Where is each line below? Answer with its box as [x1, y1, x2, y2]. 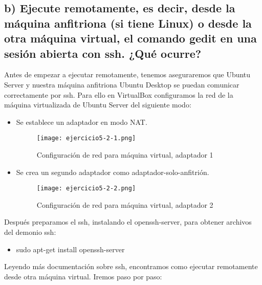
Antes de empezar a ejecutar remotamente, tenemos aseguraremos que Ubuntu [4, 69, 251, 80]
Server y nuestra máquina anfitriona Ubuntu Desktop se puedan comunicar [4, 79, 239, 90]
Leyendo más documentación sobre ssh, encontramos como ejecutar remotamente [4, 261, 258, 272]
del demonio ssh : [4, 227, 56, 237]
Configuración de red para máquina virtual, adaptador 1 [36, 149, 213, 160]
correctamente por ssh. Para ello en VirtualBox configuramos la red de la [4, 89, 233, 100]
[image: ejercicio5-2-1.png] [36, 135, 136, 142]
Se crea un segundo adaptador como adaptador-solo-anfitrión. [16, 166, 209, 177]
